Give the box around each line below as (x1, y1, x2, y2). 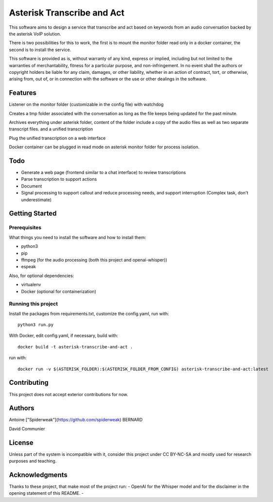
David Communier (9, 426, 46, 432)
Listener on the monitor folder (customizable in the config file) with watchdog (9, 102, 164, 107)
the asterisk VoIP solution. (9, 31, 61, 36)
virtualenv (21, 282, 41, 288)
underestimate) (21, 197, 52, 203)
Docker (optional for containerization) (21, 288, 97, 294)
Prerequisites (9, 224, 41, 231)
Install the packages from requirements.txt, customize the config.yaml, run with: (9, 311, 170, 316)
